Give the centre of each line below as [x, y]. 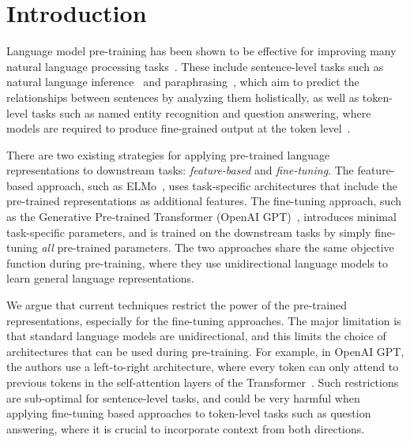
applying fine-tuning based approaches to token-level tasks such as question [189, 413]
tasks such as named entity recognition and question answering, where [201, 112]
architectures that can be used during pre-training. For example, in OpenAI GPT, [205, 351]
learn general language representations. [100, 278]
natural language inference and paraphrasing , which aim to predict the [183, 82]
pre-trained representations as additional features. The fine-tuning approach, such [204, 201]
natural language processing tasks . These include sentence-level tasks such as [195, 66]
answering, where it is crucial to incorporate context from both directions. [186, 428]
